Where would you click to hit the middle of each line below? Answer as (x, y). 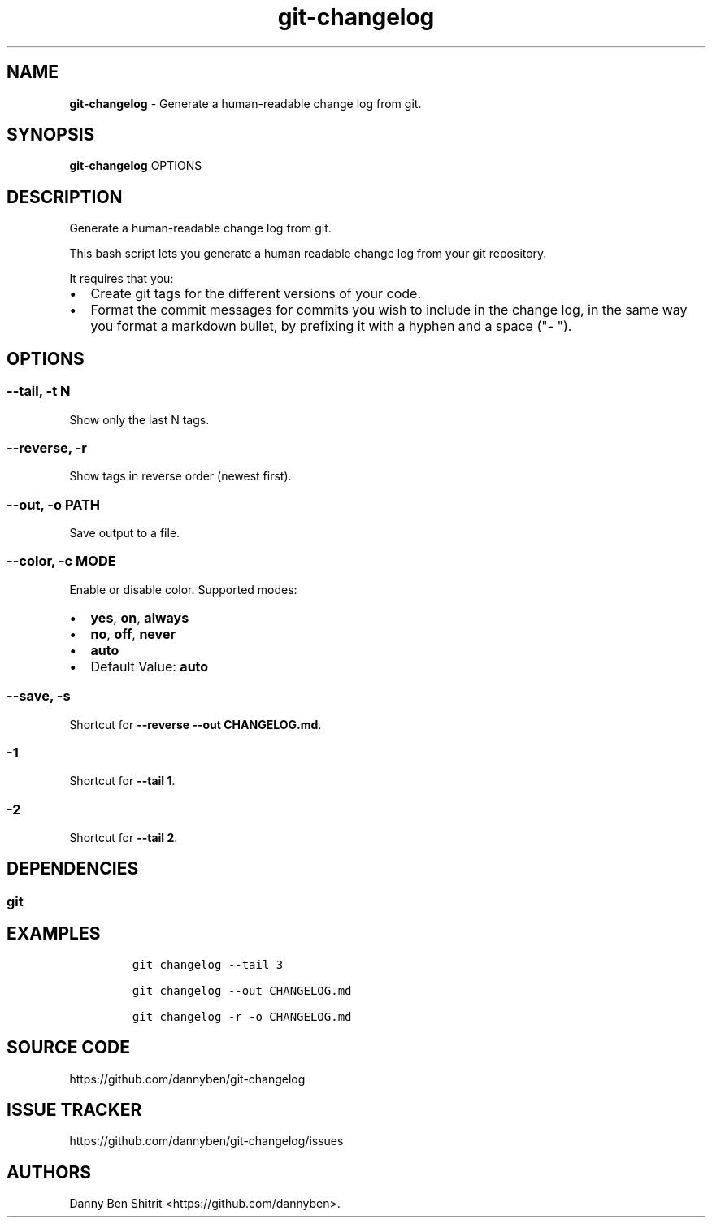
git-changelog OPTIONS (136, 166)
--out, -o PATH (54, 504)
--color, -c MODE (61, 561)
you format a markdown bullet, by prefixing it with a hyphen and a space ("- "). (331, 326)
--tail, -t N (39, 391)
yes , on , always (140, 617)
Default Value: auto (150, 666)
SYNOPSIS (51, 135)
